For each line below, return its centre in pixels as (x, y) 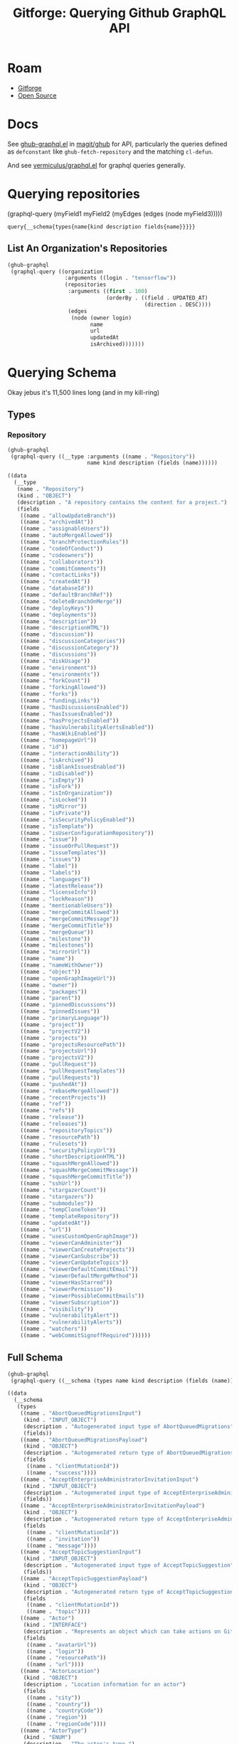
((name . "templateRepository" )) (70, 1217)
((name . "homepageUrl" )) (59, 740)
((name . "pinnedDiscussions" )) (68, 1005)
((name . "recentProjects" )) (63, 1097)
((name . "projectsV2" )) (57, 1058)
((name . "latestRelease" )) (62, 886)
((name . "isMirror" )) (54, 807)
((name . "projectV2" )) (55, 1031)
